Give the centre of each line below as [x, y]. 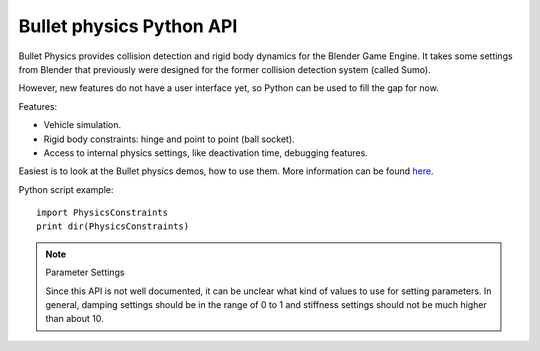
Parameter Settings [85, 272]
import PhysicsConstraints [102, 213]
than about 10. [74, 319]
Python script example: [66, 189]
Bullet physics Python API [128, 26]
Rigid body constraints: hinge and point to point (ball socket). [169, 139]
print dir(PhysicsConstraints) [113, 226]
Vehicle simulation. [82, 125]
